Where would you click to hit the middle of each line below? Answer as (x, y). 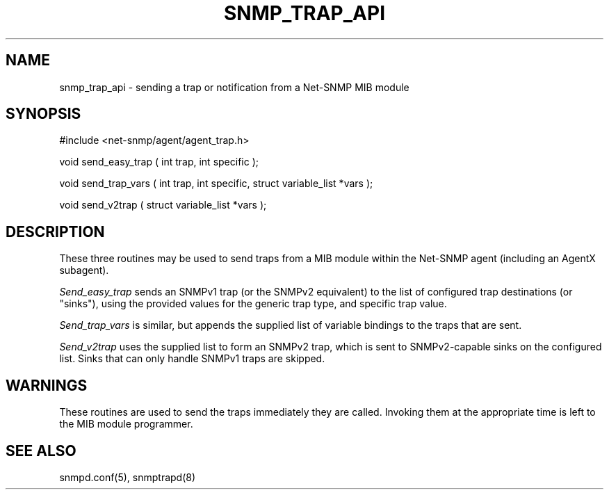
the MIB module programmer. (126, 424)
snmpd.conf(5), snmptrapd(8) (128, 477)
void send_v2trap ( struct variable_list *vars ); (163, 205)
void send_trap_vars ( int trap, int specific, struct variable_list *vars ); (216, 184)
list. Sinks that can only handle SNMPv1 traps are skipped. (192, 359)
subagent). (84, 270)
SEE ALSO (41, 451)
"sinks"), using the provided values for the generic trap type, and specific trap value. (253, 304)
